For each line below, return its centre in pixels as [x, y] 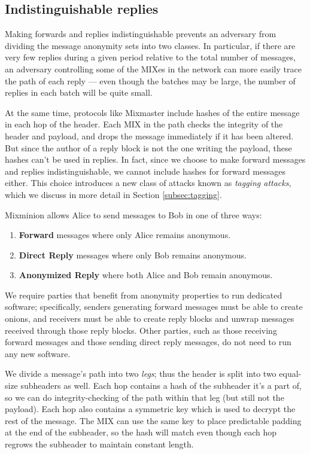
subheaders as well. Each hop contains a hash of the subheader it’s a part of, [161, 386]
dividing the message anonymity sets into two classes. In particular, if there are [150, 45]
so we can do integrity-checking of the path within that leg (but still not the [145, 397]
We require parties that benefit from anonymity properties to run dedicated [144, 295]
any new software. [38, 353]
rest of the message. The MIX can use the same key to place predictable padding [153, 420]
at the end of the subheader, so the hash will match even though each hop [141, 432]
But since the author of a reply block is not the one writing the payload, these [148, 147]
